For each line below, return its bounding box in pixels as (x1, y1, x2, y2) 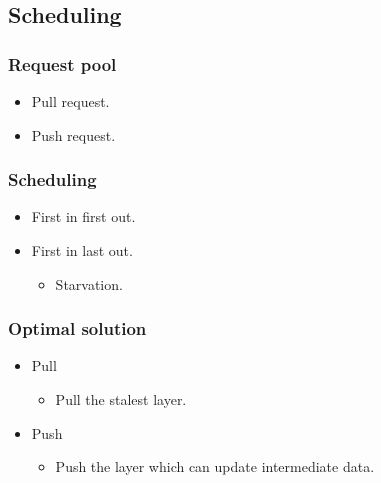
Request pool (8, 51, 117, 76)
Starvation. (55, 273, 123, 294)
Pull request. (31, 91, 110, 111)
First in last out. (31, 240, 133, 260)
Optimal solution (8, 316, 147, 341)
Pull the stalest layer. (55, 389, 187, 409)
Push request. (31, 124, 116, 145)
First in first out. (31, 206, 136, 227)
